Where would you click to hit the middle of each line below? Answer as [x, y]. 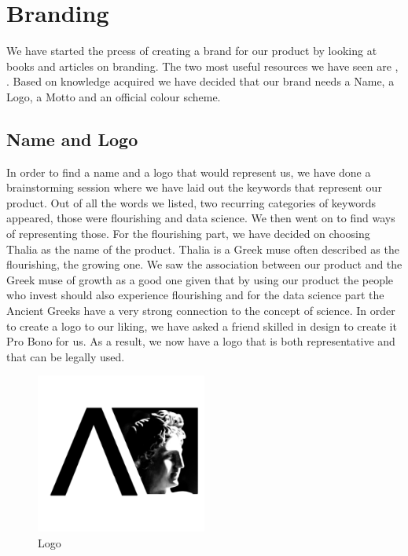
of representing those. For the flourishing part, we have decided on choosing [188, 234]
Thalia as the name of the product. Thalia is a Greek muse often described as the [203, 249]
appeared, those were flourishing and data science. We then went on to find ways [201, 218]
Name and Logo [72, 139]
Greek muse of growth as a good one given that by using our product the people [200, 279]
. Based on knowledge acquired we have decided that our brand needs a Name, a [200, 81]
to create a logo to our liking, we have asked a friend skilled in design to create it [202, 326]
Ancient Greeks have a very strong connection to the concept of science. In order [201, 311]
